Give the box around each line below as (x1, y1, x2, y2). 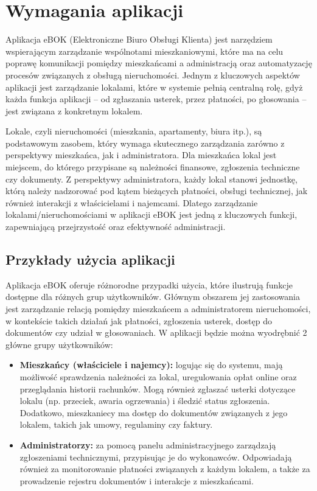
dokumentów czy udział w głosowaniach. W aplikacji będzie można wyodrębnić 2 (5, 326, 307, 339)
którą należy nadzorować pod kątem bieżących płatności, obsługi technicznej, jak (5, 184, 308, 197)
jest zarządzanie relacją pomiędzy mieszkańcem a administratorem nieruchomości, (5, 302, 311, 315)
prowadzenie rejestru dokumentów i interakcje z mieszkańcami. (19, 474, 254, 487)
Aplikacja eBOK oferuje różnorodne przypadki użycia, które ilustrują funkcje (5, 278, 293, 291)
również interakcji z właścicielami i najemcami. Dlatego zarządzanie (5, 196, 258, 209)
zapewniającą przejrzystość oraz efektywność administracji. (5, 220, 226, 233)
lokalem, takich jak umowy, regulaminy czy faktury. (19, 418, 213, 431)
